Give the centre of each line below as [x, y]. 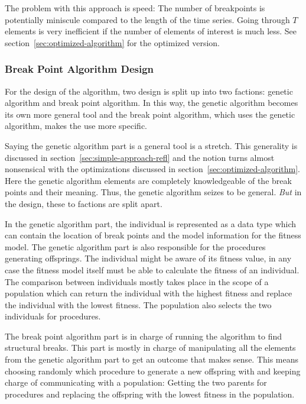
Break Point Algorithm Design [79, 69]
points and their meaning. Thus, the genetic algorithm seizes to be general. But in [153, 192]
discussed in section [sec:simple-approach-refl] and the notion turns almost [140, 157]
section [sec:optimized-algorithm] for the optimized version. [112, 42]
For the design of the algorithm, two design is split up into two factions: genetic [149, 91]
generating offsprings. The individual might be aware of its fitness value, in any [148, 258]
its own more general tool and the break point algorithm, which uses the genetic [150, 114]
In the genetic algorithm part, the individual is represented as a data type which [151, 223]
